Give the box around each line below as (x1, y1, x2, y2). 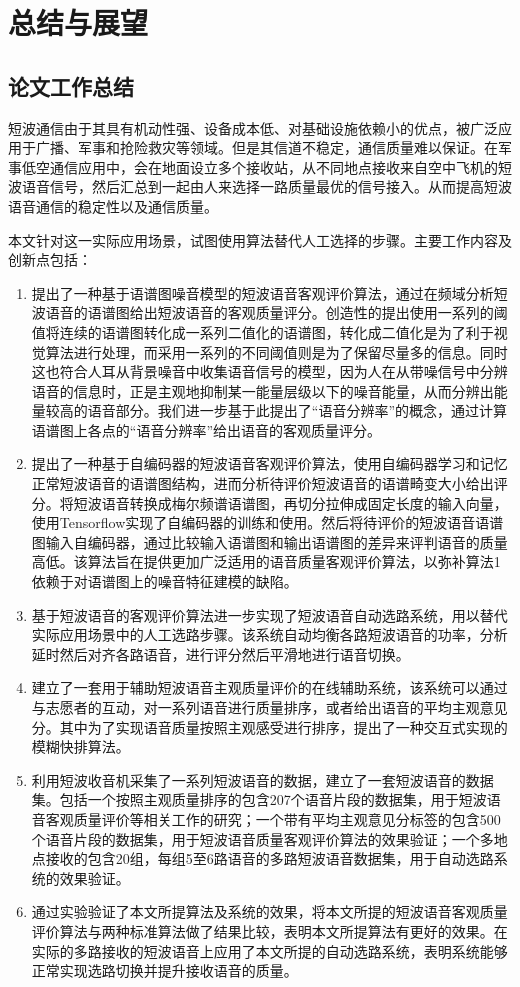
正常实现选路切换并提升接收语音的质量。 (31, 960, 298, 981)
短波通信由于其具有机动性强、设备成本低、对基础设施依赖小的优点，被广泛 (8, 117, 498, 138)
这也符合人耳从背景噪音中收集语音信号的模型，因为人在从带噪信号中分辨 (31, 361, 508, 382)
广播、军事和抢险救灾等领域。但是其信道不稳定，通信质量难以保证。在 (35, 137, 498, 158)
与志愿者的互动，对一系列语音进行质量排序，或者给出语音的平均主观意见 (31, 697, 508, 718)
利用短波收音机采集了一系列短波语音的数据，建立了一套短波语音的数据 (31, 769, 494, 790)
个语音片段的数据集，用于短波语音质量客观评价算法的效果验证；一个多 (31, 828, 494, 849)
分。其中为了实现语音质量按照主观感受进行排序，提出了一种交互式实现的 (31, 716, 508, 737)
